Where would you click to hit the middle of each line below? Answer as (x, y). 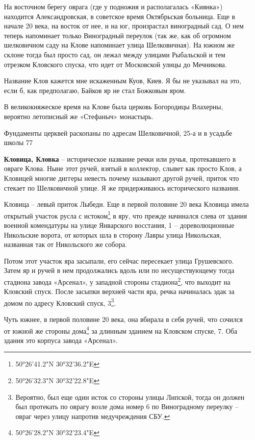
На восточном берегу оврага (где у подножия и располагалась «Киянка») (113, 6)
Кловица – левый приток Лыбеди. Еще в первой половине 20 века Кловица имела (127, 204)
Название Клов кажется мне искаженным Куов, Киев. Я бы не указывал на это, (123, 81)
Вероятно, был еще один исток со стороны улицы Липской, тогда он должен (130, 397)
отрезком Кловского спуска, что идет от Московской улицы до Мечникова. (115, 64)
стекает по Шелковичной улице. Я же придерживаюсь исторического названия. (122, 187)
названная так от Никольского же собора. (65, 244)
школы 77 (18, 142)
